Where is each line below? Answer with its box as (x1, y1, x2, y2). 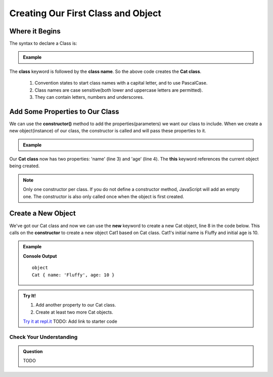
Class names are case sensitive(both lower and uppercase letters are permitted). (34, 87, 203, 93)
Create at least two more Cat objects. (35, 309, 113, 315)
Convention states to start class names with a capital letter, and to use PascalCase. (34, 80, 208, 86)
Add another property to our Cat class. (35, 302, 116, 308)
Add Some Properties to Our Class (9, 107, 119, 116)
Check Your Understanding (9, 333, 78, 341)
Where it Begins (9, 27, 61, 35)
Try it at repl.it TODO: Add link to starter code (23, 318, 117, 324)
